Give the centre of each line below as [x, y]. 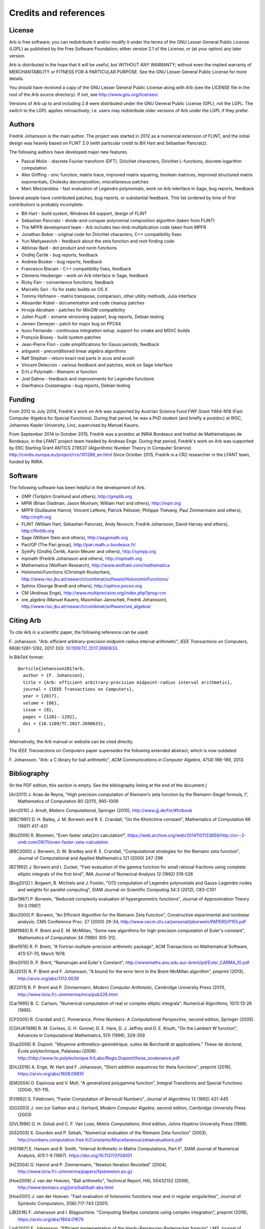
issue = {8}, [39, 710]
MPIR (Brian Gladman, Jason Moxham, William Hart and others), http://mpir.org [101, 503]
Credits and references [57, 13]
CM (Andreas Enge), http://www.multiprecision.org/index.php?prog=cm [94, 593]
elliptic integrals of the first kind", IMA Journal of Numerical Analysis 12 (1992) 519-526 [106, 874]
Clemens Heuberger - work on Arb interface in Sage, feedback [85, 275]
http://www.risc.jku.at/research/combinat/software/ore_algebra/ [86, 607]
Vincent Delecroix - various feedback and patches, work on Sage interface [97, 365]
